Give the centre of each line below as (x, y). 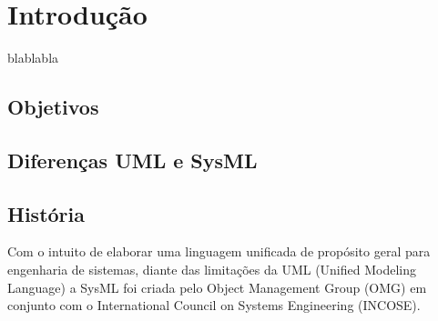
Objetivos (53, 107)
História (46, 213)
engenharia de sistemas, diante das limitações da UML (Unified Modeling (212, 270)
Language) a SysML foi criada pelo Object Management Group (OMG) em (217, 287)
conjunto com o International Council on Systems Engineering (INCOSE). (214, 305)
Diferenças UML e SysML (132, 160)
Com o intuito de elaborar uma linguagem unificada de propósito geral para (219, 251)
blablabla (33, 58)
